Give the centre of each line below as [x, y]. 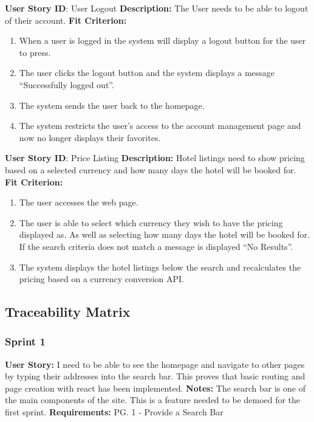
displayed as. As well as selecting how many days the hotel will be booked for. [164, 234]
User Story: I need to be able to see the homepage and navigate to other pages [155, 364]
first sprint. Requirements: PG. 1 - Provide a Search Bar [114, 412]
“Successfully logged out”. [67, 84]
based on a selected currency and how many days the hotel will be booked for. [151, 169]
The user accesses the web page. [79, 202]
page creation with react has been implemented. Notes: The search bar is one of [155, 388]
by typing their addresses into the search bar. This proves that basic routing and [155, 376]
